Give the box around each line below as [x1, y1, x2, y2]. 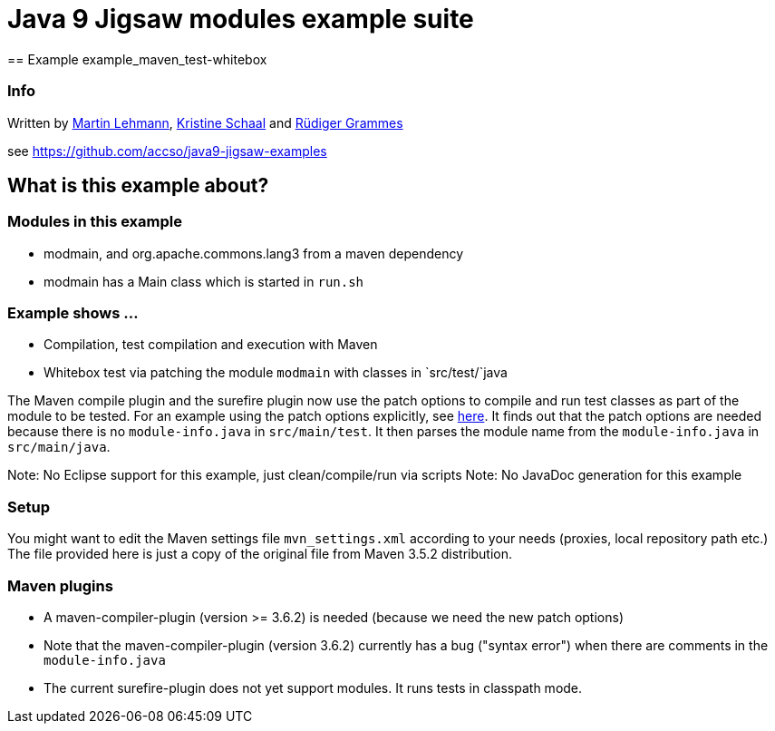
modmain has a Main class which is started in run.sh [44, 273, 364, 289]
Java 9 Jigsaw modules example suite [7, 4, 474, 34]
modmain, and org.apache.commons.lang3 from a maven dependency [44, 245, 464, 261]
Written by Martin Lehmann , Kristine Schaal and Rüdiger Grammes [7, 114, 403, 131]
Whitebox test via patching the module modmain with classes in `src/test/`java [44, 365, 508, 381]
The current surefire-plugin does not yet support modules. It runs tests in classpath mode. [44, 679, 583, 696]
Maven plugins [7, 576, 113, 595]
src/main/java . [7, 439, 111, 455]
